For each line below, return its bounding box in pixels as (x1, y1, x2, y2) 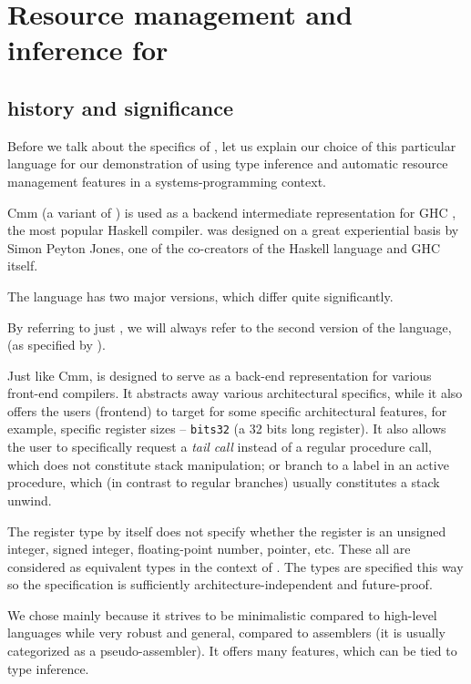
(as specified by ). (7, 335, 106, 354)
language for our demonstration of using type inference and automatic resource (7, 154, 448, 173)
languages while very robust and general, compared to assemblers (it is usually (7, 623, 445, 642)
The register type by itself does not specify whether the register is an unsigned (7, 521, 446, 540)
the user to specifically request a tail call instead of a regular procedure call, (7, 437, 432, 456)
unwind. (7, 490, 52, 509)
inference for (7, 31, 169, 68)
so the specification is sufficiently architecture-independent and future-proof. (7, 575, 433, 594)
